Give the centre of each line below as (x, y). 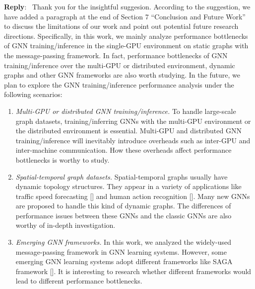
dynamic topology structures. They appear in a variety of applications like (128, 186)
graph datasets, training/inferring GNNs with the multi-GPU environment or (133, 121)
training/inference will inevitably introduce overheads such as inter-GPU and (133, 140)
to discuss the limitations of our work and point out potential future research (121, 26)
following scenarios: (33, 94)
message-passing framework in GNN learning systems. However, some (121, 251)
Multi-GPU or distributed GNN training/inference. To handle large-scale (126, 111)
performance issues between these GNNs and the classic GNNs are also (124, 215)
